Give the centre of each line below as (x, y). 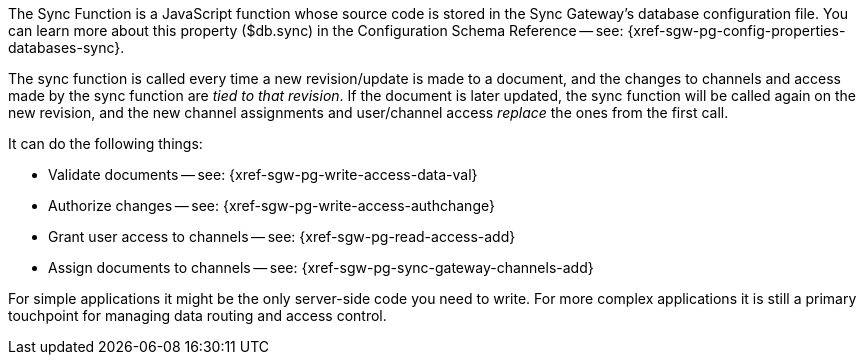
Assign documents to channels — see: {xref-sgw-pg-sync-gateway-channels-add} (321, 267)
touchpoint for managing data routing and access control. (197, 315)
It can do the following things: (105, 143)
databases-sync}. (66, 47)
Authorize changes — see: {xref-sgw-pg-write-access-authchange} (271, 205)
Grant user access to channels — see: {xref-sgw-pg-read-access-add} (282, 236)
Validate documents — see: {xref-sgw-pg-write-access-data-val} (263, 174)
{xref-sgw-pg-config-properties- (736, 30)
